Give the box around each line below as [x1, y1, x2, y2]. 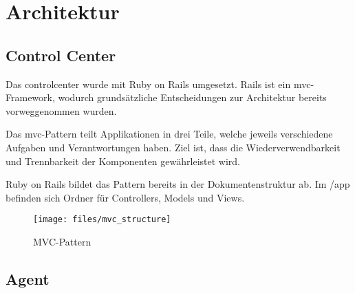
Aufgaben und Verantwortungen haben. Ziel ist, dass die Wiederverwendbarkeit [6, 140, 341, 154]
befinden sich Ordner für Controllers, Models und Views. [6, 190, 245, 204]
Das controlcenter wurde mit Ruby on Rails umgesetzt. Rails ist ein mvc [6, 76, 311, 91]
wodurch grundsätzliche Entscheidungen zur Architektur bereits [58, 90, 327, 105]
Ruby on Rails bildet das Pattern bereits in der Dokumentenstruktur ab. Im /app [6, 177, 350, 191]
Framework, [6, 90, 55, 105]
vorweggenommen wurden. [6, 103, 117, 118]
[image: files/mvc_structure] [33, 215, 171, 225]
